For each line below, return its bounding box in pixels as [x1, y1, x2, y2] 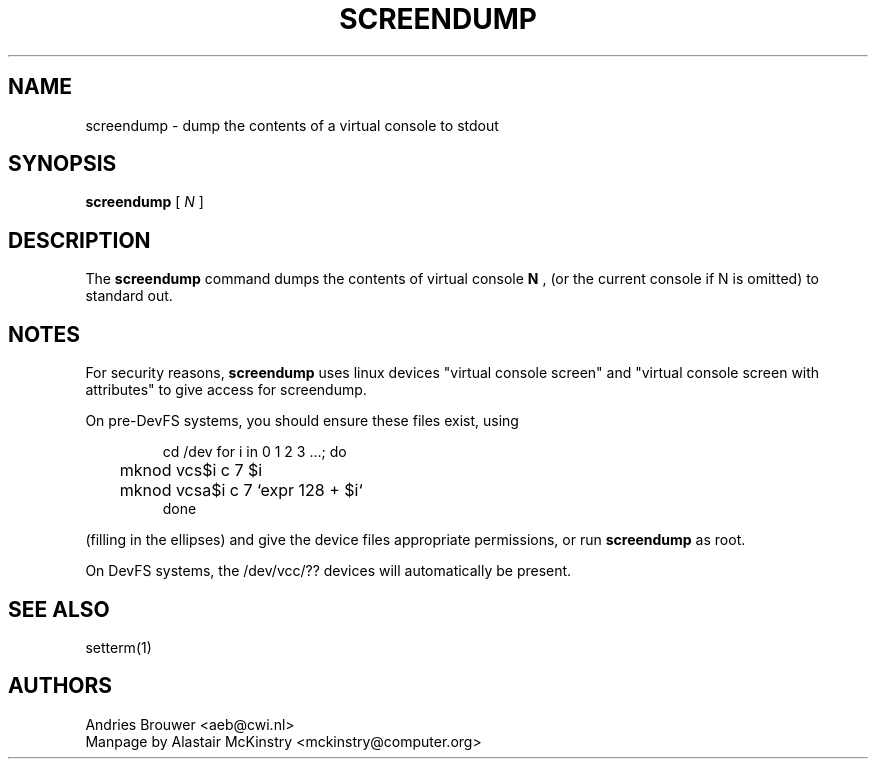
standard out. [85, 287, 173, 305]
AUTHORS [8, 673, 113, 699]
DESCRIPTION [8, 227, 151, 253]
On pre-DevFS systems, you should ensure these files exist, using [85, 412, 519, 430]
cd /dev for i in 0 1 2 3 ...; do [162, 443, 347, 461]
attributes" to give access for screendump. [85, 381, 367, 399]
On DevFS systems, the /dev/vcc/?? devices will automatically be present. [85, 562, 572, 580]
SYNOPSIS [8, 151, 117, 177]
